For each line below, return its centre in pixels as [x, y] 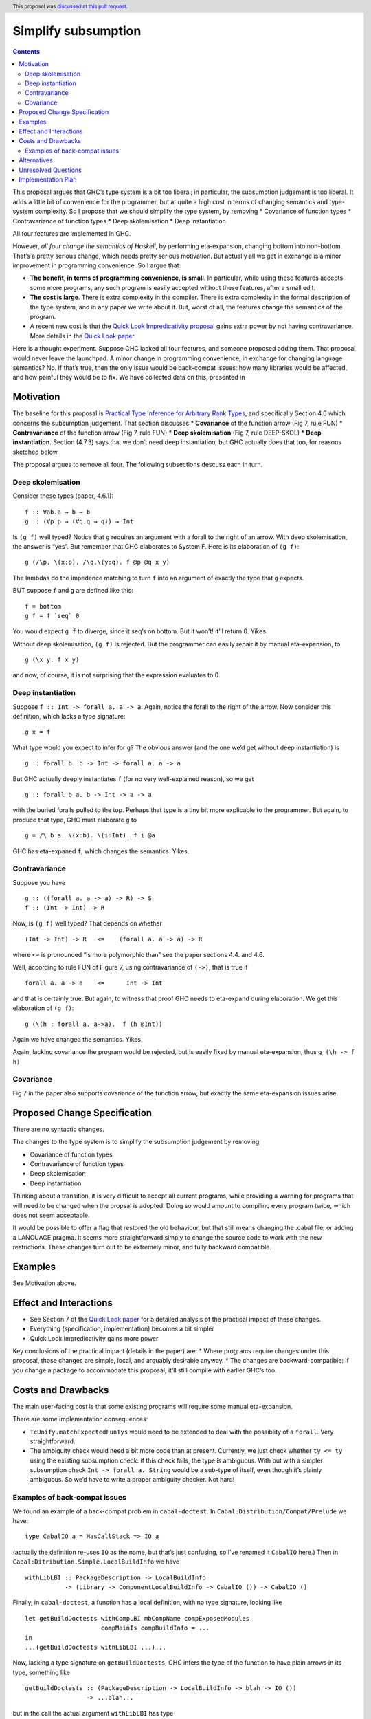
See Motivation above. [44, 1283]
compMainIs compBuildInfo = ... [155, 1628]
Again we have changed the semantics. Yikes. [78, 1039]
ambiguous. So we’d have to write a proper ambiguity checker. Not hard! [132, 1480]
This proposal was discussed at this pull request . [70, 6]
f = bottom [43, 606]
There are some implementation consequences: [80, 1419]
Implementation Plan [48, 179]
